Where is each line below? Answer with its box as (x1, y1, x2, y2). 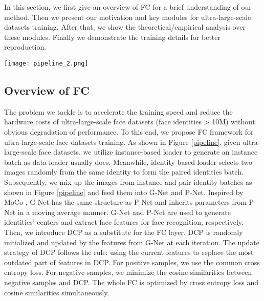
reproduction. (4, 41, 47, 52)
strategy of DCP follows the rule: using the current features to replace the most (4, 247, 254, 257)
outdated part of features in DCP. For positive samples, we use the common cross (4, 256, 260, 267)
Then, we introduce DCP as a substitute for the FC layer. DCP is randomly (4, 226, 243, 237)
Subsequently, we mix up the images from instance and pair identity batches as (4, 176, 252, 187)
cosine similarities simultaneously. (4, 287, 109, 297)
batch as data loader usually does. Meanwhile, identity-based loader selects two (4, 156, 253, 167)
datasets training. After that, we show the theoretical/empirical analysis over (4, 21, 246, 32)
